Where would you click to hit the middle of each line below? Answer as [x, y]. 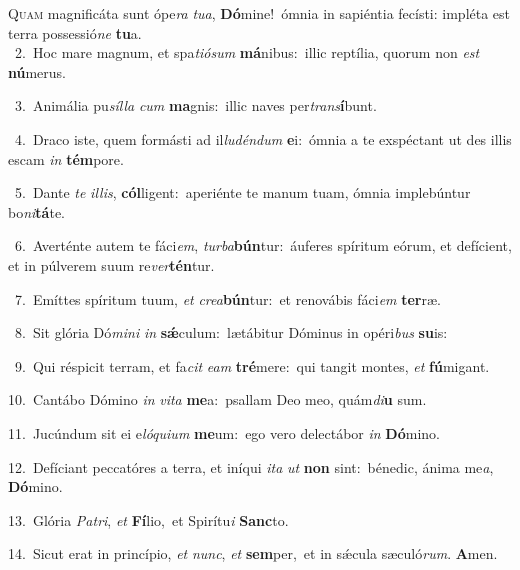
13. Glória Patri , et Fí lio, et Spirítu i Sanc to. [148, 519]
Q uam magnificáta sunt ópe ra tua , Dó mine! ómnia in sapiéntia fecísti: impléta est [259, 13]
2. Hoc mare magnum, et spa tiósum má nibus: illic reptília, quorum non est [247, 52]
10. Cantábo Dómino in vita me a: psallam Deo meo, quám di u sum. [217, 399]
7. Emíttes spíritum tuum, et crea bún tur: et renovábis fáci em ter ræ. [228, 298]
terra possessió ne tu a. [75, 32]
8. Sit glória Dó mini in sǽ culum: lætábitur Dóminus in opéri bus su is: [231, 332]
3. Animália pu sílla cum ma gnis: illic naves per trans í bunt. [195, 105]
